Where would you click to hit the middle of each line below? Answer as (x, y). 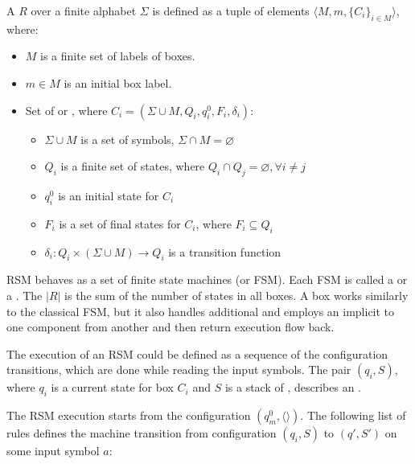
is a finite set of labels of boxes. (118, 56)
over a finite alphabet (84, 10)
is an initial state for (109, 195)
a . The (25, 295)
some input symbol (53, 451)
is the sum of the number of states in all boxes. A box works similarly (236, 295)
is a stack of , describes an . (293, 387)
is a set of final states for (120, 223)
